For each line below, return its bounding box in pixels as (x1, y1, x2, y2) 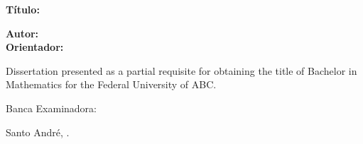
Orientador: (6, 40, 64, 54)
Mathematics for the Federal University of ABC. (6, 77, 217, 92)
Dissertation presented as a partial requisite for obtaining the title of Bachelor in (6, 63, 357, 78)
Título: (6, 2, 40, 16)
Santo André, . (6, 124, 70, 139)
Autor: (6, 25, 39, 40)
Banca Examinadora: (6, 100, 97, 115)
